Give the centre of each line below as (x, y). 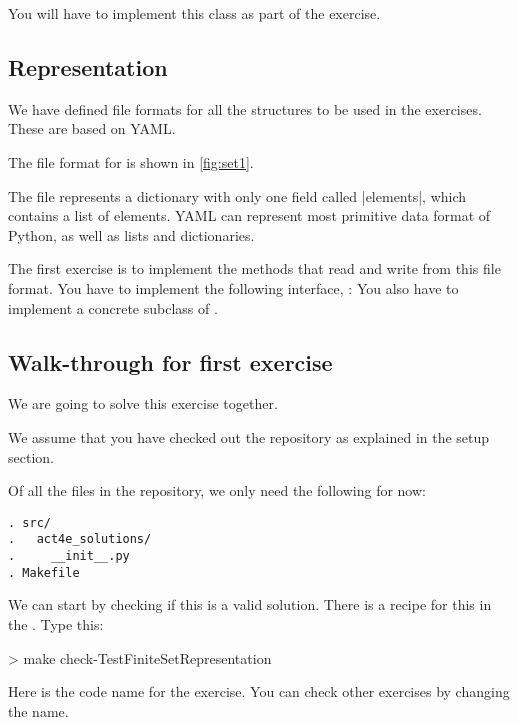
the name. (38, 710)
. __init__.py (69, 556)
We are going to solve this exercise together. (143, 403)
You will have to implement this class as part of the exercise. (194, 13)
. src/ (29, 522)
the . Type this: (56, 623)
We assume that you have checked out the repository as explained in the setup (249, 436)
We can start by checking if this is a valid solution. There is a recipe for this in (250, 604)
